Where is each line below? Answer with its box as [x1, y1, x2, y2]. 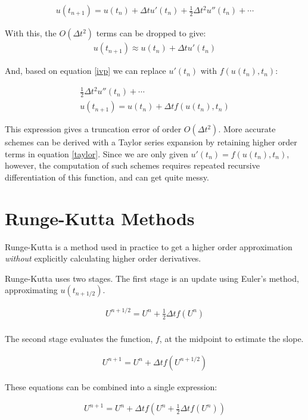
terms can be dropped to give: [96, 27, 206, 39]
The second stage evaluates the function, [5, 332, 153, 344]
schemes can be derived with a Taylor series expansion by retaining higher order [5, 136, 297, 148]
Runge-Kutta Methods [5, 206, 195, 230]
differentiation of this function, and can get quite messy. [5, 170, 209, 183]
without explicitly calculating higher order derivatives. [5, 252, 201, 265]
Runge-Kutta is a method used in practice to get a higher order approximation [5, 240, 293, 253]
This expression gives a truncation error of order [5, 123, 182, 135]
